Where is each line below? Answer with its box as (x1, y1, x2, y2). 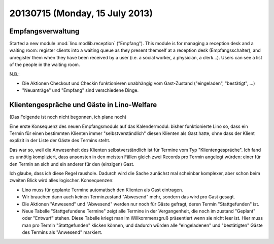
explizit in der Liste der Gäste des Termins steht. (9, 137, 111, 144)
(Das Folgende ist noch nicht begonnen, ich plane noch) (9, 114, 127, 120)
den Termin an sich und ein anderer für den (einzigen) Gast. (9, 161, 134, 167)
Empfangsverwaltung (9, 27, 80, 36)
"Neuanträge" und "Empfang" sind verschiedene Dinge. (22, 87, 139, 93)
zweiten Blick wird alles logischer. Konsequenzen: (9, 178, 114, 184)
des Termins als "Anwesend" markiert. (22, 229, 102, 235)
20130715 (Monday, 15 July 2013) (9, 8, 153, 19)
